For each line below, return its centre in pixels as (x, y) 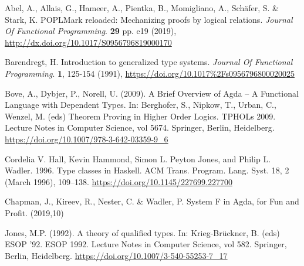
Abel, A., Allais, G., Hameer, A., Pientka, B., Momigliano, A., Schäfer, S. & (142, 8)
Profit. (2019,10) (34, 212)
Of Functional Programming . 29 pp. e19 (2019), (91, 31)
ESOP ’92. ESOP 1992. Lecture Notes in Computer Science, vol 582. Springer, (146, 244)
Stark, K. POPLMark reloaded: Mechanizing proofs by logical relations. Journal (149, 19)
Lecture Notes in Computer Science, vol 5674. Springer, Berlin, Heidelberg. (140, 127)
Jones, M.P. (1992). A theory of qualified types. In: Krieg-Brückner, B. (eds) (142, 232)
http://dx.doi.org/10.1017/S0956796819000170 (88, 42)
